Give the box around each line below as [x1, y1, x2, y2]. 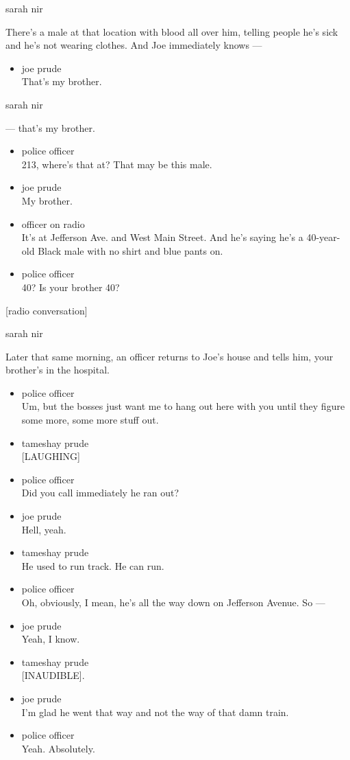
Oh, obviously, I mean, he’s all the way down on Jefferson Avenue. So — [21, 595, 325, 609]
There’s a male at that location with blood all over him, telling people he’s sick [5, 24, 338, 38]
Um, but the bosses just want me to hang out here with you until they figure [21, 399, 345, 413]
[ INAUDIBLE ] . [21, 668, 85, 682]
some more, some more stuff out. [21, 413, 159, 427]
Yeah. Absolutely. [21, 741, 95, 755]
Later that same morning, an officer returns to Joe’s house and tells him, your [5, 349, 334, 363]
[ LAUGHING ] [21, 449, 81, 463]
